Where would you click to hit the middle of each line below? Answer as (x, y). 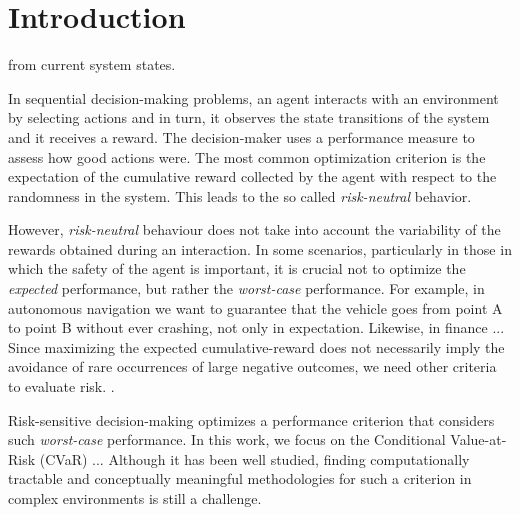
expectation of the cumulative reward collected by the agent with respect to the (252, 176)
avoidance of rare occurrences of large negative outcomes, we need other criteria (252, 366)
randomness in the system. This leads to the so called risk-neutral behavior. (240, 195)
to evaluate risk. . (61, 386)
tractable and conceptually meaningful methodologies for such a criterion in (240, 478)
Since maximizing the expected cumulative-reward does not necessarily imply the (256, 346)
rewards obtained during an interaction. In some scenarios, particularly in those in (260, 248)
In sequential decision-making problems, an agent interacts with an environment (253, 97)
